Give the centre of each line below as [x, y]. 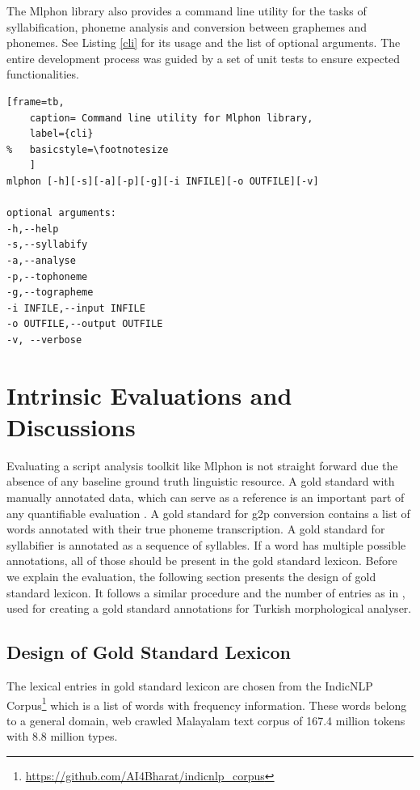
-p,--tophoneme [47, 276]
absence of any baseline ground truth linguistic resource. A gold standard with [201, 481]
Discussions [71, 426]
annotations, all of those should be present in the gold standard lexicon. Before [202, 561]
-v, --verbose [44, 340]
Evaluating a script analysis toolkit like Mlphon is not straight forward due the [202, 465]
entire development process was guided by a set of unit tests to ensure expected [204, 58]
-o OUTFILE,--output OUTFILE [85, 324]
